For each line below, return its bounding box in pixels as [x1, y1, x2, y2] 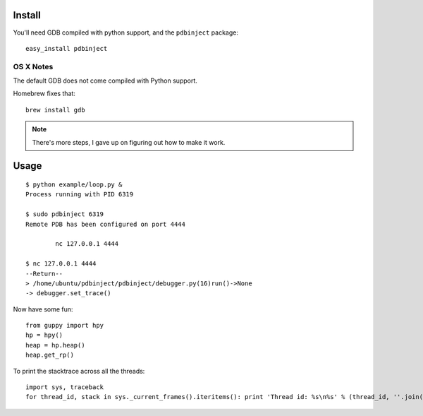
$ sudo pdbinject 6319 [25, 210, 104, 218]
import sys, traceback [25, 384, 104, 391]
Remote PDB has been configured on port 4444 [25, 220, 186, 228]
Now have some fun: [13, 304, 73, 314]
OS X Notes [13, 61, 54, 71]
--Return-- [25, 269, 63, 278]
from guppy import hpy [25, 321, 104, 330]
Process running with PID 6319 [25, 191, 134, 198]
